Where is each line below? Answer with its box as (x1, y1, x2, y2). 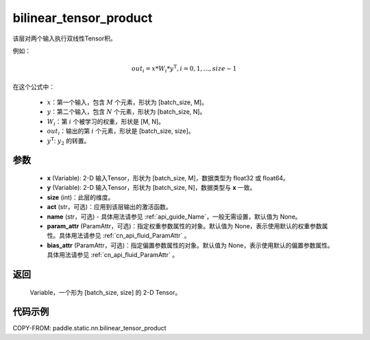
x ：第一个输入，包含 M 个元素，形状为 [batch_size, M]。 (47, 98, 208, 106)
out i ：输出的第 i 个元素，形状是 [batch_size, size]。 (47, 127, 195, 137)
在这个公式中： (12, 82, 55, 90)
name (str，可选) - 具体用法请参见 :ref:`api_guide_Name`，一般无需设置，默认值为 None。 (47, 212, 301, 221)
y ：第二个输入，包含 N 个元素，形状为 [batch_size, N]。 (47, 108, 206, 116)
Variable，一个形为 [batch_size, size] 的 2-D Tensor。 (29, 288, 182, 296)
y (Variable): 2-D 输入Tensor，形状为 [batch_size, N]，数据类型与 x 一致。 (47, 184, 256, 192)
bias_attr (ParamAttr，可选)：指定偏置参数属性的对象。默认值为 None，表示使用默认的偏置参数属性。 (47, 241, 334, 250)
